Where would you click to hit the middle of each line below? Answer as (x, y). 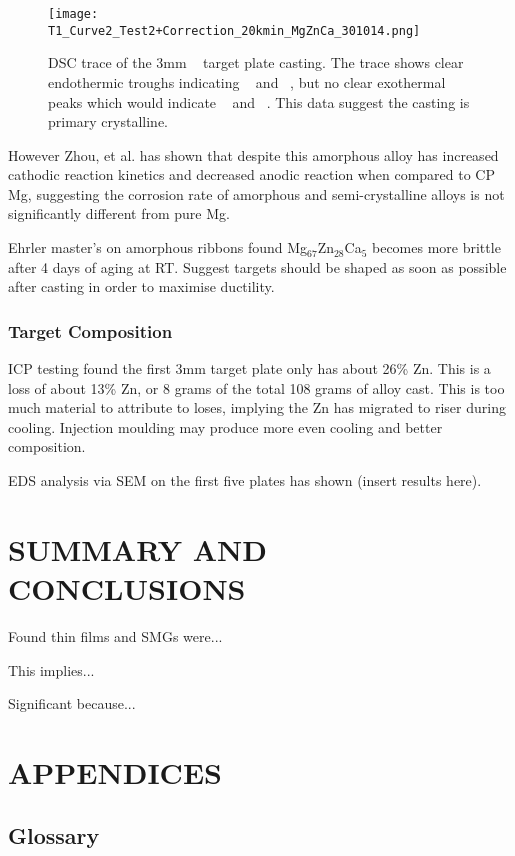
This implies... (51, 669)
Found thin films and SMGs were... (115, 635)
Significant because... (72, 703)
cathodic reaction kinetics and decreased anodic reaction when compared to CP (251, 174)
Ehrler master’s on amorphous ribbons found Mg (158, 247)
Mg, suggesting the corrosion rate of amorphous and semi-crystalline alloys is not (256, 193)
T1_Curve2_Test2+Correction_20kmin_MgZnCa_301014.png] (234, 30)
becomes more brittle (436, 247)
